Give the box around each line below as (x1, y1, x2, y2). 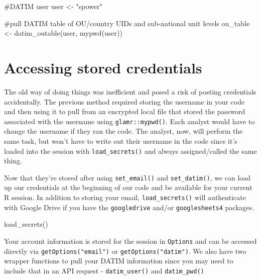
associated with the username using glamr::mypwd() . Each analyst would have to (4, 116, 255, 126)
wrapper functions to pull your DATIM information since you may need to (4, 255, 233, 266)
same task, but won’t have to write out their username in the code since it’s (4, 135, 237, 146)
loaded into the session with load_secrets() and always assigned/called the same (4, 145, 257, 156)
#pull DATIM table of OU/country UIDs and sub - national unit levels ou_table (4, 18, 250, 28)
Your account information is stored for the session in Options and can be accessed (4, 235, 257, 246)
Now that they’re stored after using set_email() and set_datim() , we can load (4, 172, 251, 182)
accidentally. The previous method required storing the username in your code (4, 96, 245, 107)
